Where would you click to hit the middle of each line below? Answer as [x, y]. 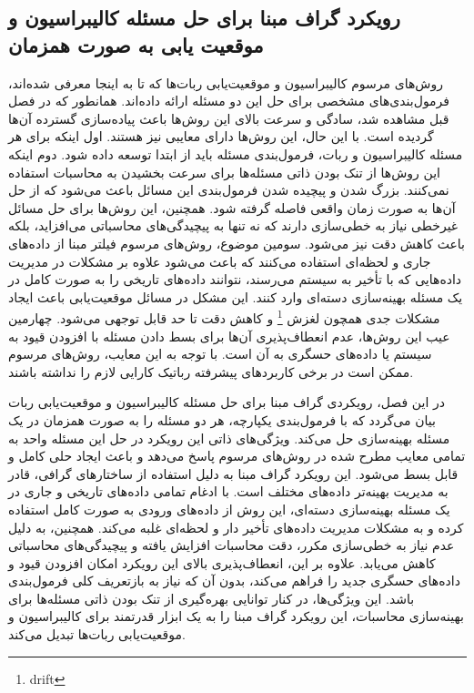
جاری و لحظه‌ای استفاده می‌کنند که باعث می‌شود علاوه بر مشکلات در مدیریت [220, 261]
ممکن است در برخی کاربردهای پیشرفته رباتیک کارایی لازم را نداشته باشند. [211, 371]
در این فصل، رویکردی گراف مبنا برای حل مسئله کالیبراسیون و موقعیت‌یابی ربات [227, 402]
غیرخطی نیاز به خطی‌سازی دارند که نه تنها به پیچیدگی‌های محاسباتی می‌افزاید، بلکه [233, 225]
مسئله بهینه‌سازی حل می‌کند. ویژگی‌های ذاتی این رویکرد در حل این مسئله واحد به [229, 438]
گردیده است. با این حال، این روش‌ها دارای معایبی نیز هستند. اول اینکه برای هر [221, 136]
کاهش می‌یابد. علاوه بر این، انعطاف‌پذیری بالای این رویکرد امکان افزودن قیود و [222, 562]
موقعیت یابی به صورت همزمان [136, 44]
